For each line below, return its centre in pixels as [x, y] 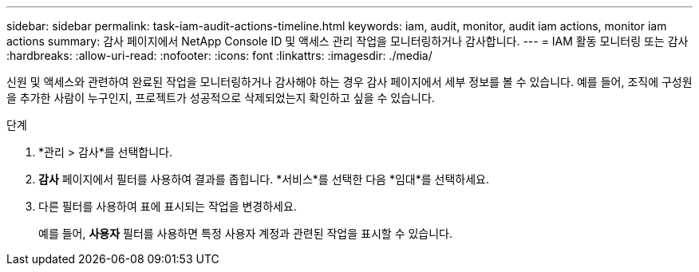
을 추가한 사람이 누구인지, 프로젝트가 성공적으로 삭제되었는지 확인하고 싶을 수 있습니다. [221, 98]
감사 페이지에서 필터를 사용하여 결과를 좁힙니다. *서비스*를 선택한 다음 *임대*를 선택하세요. [264, 179]
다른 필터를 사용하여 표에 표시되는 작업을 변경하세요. [168, 206]
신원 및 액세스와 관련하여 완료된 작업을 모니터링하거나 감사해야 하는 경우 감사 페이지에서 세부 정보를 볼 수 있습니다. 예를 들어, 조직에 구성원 [349, 82]
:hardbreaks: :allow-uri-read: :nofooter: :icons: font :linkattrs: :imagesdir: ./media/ [219, 55]
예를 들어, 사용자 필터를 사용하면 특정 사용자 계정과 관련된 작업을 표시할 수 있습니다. [246, 233]
